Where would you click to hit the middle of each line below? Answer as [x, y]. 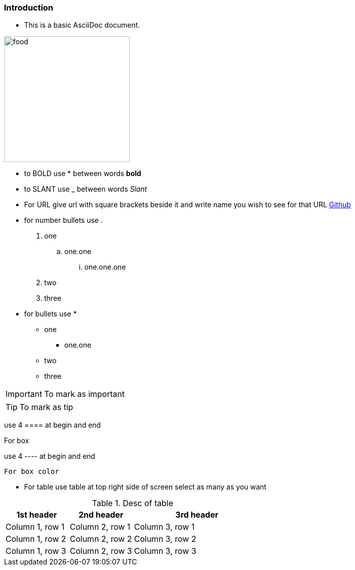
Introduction [29, 8]
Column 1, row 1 [35, 527]
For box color [32, 472]
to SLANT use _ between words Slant [86, 189]
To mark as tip [46, 407]
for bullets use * [50, 314]
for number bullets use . [64, 220]
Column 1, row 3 [36, 551]
